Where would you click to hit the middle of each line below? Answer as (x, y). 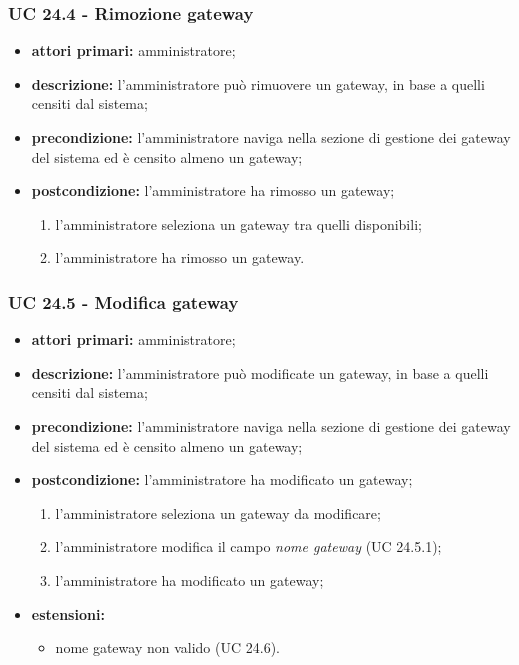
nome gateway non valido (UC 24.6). (167, 647)
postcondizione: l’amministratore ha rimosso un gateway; (213, 190)
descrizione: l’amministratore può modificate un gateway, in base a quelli (260, 372)
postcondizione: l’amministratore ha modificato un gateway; (222, 479)
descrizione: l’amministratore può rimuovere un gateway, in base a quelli (258, 83)
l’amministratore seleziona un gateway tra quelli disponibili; (238, 223)
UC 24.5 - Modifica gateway (123, 301)
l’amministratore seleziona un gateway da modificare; (218, 512)
